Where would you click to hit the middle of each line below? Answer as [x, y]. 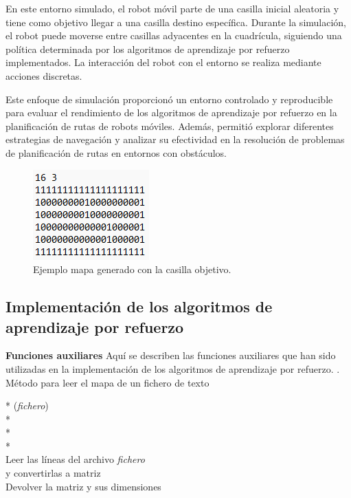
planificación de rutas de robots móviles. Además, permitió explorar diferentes [170, 126]
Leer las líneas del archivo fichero [75, 459]
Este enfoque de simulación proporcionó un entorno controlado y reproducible [169, 99]
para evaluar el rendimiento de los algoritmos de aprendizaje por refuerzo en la [171, 112]
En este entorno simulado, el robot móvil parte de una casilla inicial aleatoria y [172, 8]
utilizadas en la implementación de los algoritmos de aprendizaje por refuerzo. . [173, 368]
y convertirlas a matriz [53, 473]
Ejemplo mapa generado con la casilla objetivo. [132, 269]
